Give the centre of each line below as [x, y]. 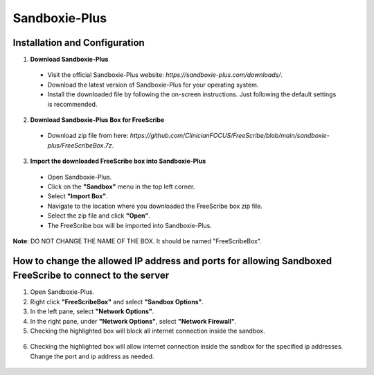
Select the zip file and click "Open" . [99, 216]
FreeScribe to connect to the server [91, 276]
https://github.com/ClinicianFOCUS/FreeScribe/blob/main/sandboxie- [230, 136]
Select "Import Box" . [78, 196]
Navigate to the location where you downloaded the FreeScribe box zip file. [155, 206]
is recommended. [72, 104]
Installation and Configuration [79, 43]
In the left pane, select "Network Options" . [92, 311]
